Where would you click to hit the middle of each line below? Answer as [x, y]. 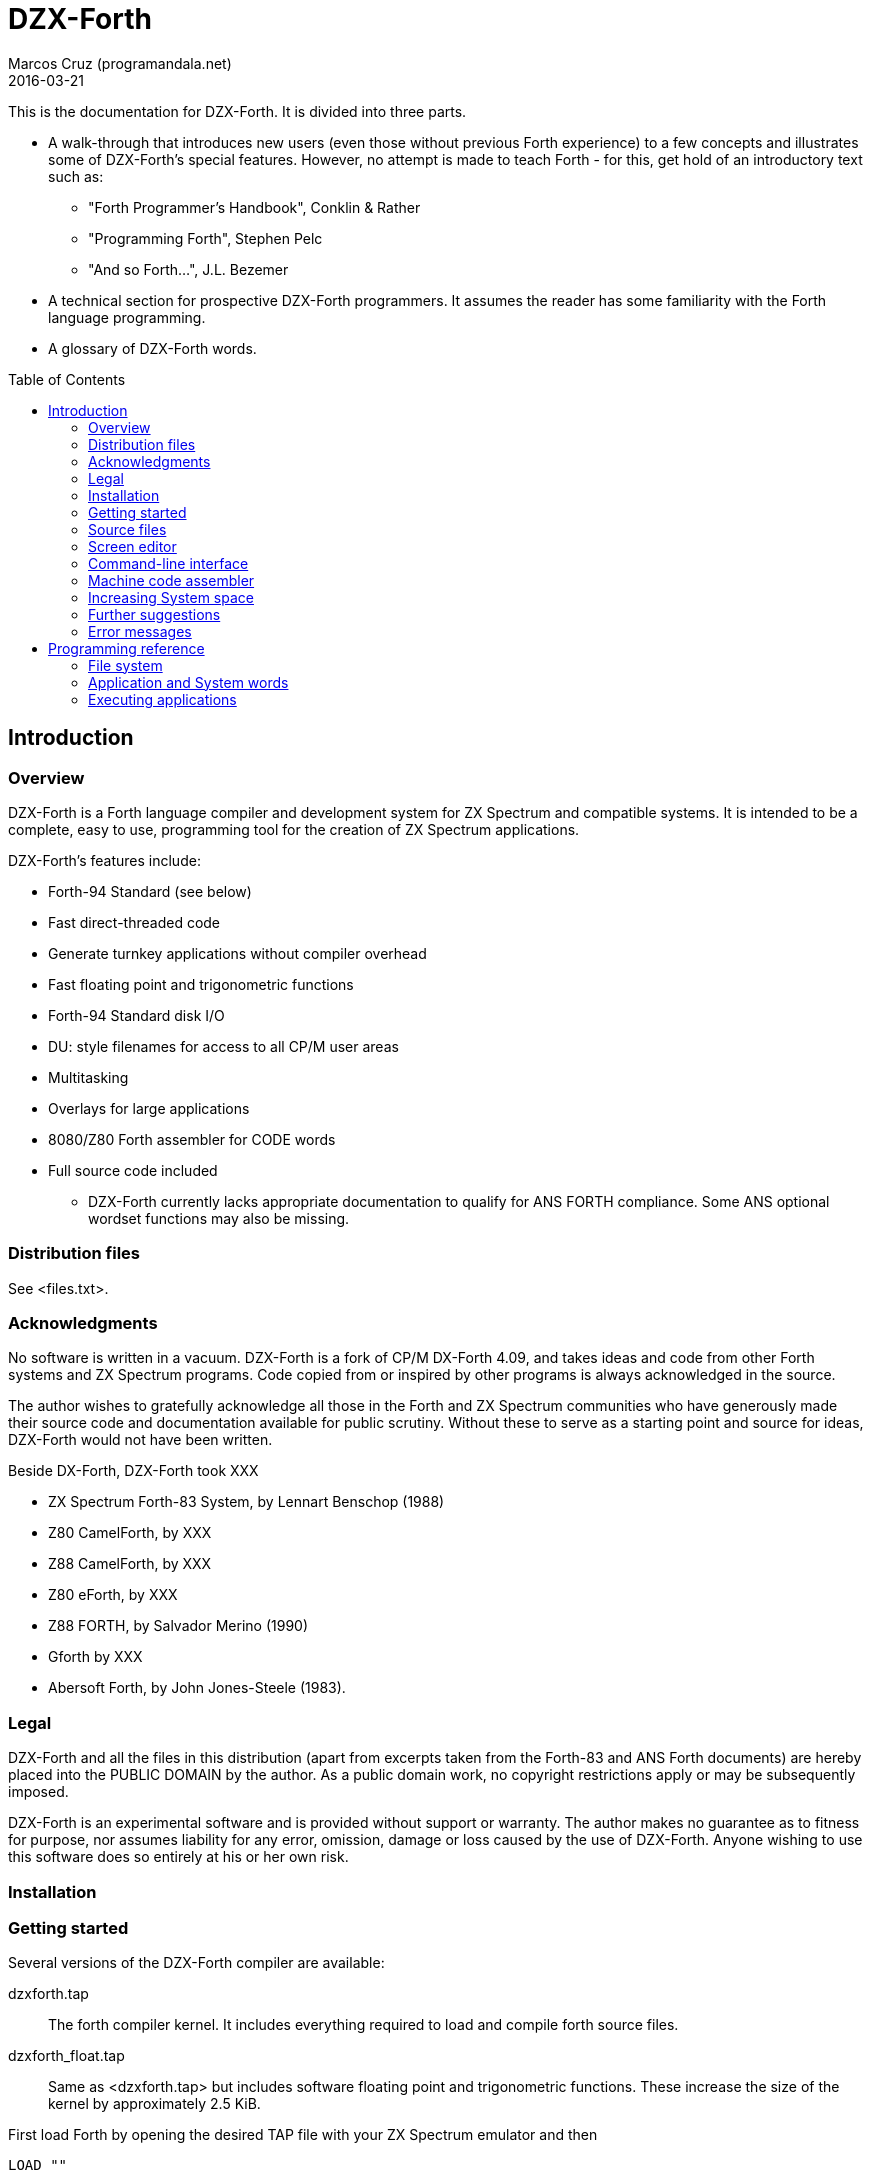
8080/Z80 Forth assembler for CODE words [192, 1139]
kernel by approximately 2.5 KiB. [154, 2104]
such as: [76, 176]
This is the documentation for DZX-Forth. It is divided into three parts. [237, 111]
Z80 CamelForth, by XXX [130, 1533]
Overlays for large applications [149, 1108]
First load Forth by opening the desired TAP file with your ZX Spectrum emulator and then [303, 2135]
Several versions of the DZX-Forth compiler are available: [196, 1963]
